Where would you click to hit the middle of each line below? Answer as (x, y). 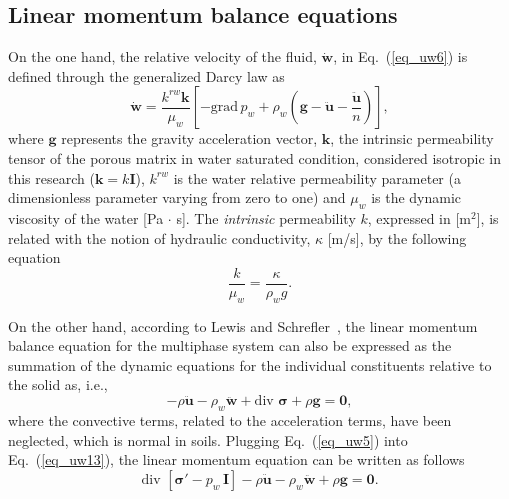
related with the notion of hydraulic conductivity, (159, 237)
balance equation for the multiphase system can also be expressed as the (230, 345)
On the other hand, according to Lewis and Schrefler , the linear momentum (243, 325)
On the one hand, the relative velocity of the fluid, (162, 56)
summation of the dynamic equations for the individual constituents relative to (250, 364)
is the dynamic (416, 197)
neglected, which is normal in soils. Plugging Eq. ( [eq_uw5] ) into (208, 439)
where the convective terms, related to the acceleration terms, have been (230, 420)
